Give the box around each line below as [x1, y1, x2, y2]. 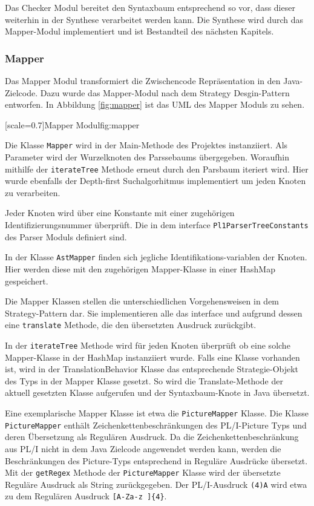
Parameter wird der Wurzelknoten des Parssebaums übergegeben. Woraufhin [5, 151, 290, 163]
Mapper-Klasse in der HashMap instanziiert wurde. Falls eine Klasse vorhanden [5, 350, 300, 363]
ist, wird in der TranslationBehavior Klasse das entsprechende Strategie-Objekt [5, 363, 299, 375]
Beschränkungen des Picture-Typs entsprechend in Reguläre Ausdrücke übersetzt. [5, 454, 308, 467]
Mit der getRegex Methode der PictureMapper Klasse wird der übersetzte [5, 466, 281, 479]
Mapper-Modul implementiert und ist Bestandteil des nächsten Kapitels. [5, 25, 274, 38]
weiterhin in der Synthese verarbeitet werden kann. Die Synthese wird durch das [5, 13, 304, 25]
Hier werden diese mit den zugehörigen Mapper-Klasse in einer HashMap [5, 262, 275, 275]
